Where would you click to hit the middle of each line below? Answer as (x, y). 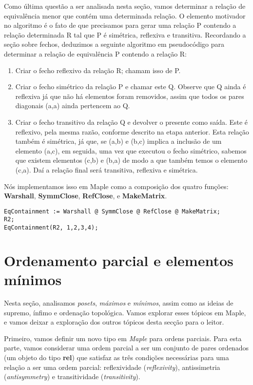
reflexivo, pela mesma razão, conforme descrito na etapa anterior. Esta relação (132, 131)
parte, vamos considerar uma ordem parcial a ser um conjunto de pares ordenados (126, 348)
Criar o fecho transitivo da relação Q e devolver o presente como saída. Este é (132, 122)
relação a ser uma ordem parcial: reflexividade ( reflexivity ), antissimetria (112, 367)
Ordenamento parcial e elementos (119, 260)
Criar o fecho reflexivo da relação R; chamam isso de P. (98, 70)
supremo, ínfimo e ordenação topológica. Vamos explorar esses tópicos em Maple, (125, 312)
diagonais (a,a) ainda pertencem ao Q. (73, 106)
